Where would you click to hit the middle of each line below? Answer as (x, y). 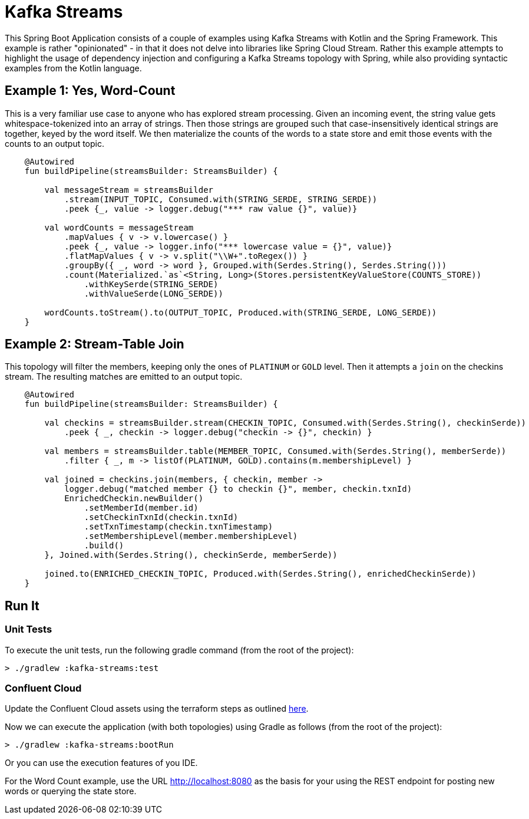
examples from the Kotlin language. (73, 68)
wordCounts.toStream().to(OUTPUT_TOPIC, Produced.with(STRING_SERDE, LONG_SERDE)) (241, 312)
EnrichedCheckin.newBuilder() (134, 499)
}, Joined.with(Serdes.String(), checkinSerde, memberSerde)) (191, 555)
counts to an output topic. (55, 143)
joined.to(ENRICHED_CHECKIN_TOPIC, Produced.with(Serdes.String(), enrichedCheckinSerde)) (260, 574)
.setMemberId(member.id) (141, 508)
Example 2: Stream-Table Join (95, 344)
